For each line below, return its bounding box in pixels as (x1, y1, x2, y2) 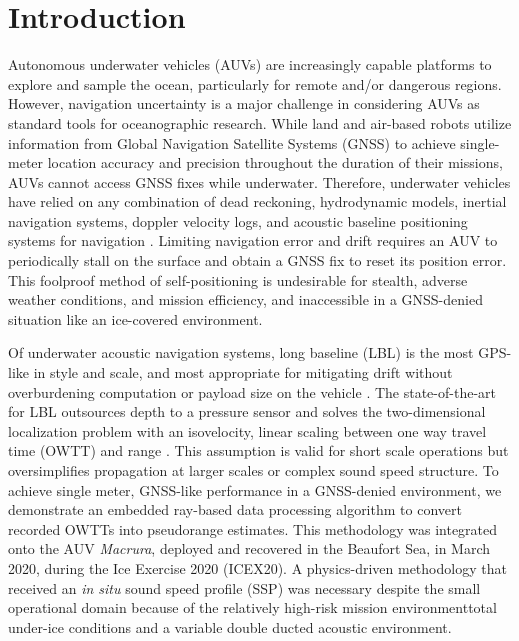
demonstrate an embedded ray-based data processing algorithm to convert (8, 499, 462, 520)
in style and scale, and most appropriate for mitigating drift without (33, 362, 453, 383)
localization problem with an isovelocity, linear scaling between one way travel (8, 420, 487, 441)
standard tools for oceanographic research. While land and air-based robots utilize (8, 112, 512, 133)
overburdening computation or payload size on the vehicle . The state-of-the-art (8, 381, 496, 402)
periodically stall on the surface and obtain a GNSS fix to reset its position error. (8, 250, 507, 271)
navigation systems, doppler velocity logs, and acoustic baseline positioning (8, 210, 468, 231)
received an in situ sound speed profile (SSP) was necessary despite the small (8, 577, 481, 598)
